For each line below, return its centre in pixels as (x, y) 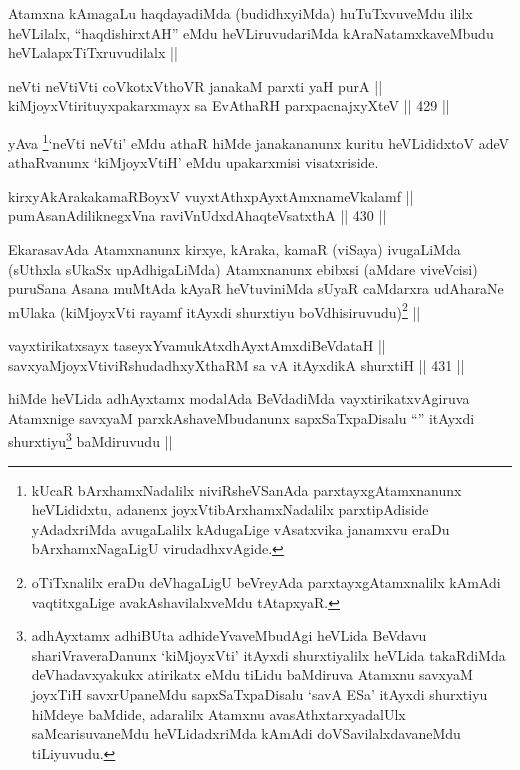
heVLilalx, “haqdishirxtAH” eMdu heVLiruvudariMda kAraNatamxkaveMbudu (251, 32)
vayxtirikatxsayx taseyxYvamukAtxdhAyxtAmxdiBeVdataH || (197, 345)
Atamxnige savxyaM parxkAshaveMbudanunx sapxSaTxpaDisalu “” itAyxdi (241, 417)
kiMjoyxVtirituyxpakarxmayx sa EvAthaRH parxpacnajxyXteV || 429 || (229, 105)
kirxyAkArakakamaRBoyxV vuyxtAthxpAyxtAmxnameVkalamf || (211, 195)
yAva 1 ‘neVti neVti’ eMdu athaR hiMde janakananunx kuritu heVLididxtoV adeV (259, 141)
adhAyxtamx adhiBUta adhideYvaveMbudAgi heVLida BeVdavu (229, 635)
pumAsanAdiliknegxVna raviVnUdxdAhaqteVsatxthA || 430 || (197, 215)
